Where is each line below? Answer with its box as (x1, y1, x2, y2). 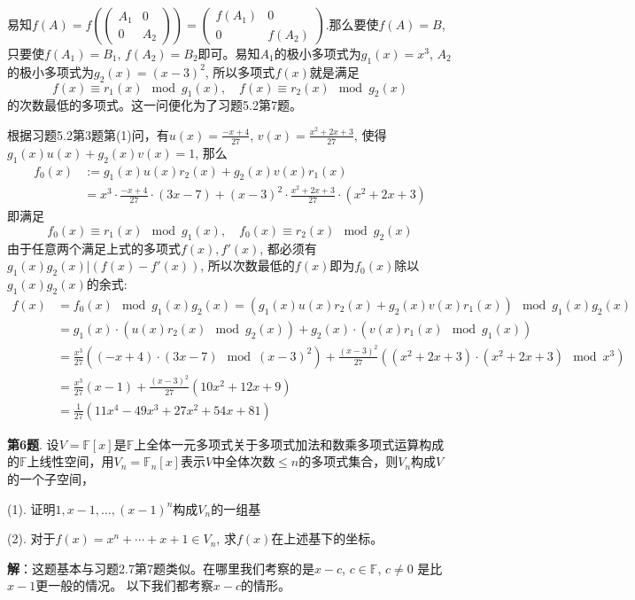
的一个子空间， (7, 470, 94, 487)
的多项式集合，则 (298, 452, 399, 471)
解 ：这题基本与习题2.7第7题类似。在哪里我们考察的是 (7, 558, 314, 577)
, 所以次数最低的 (200, 256, 295, 275)
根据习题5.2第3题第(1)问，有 (7, 125, 169, 144)
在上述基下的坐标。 (271, 529, 383, 548)
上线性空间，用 (27, 452, 114, 471)
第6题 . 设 (7, 434, 59, 453)
